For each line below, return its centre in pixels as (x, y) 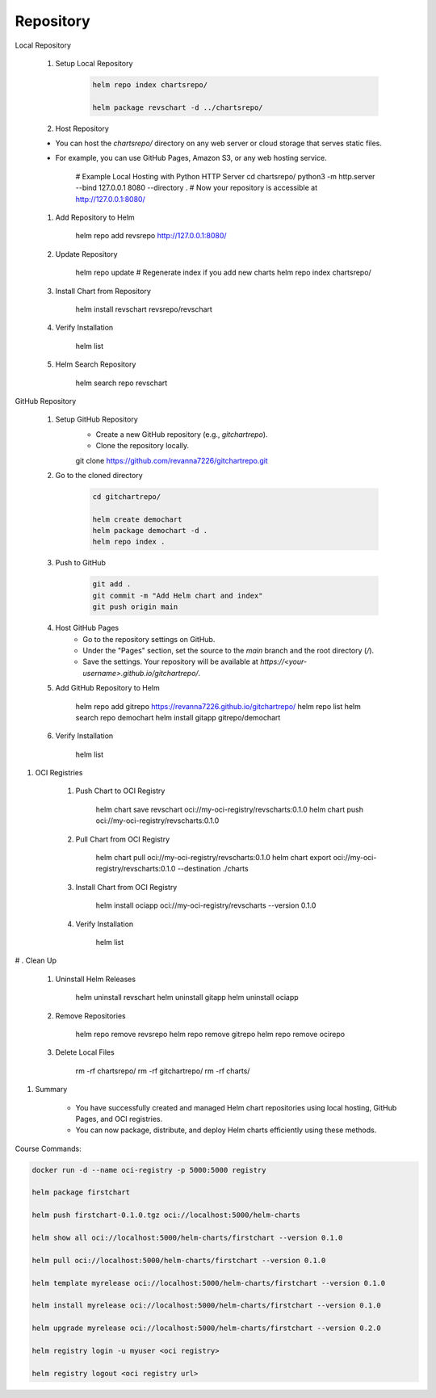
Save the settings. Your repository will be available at (170, 661)
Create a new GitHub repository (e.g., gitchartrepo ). (182, 434)
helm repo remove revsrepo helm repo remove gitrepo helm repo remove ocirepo (210, 1034)
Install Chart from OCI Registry (126, 887)
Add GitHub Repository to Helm (108, 688)
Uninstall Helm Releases (96, 979)
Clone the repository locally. (143, 446)
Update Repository (86, 254)
